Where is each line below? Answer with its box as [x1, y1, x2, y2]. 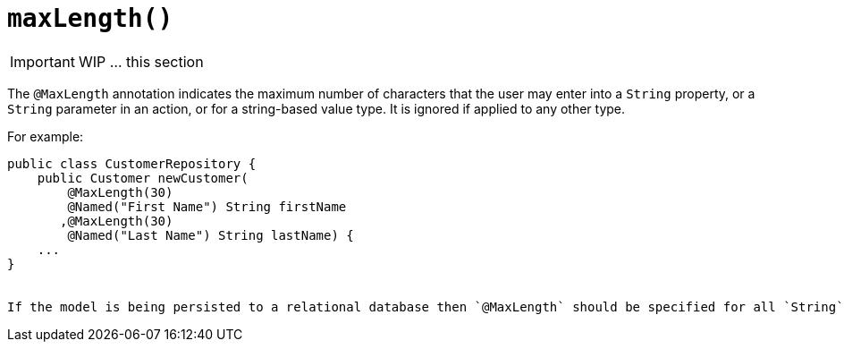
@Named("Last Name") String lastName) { [67, 227, 354, 243]
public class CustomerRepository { [7, 156, 257, 171]
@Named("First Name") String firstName [67, 199, 347, 214]
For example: [7, 128, 84, 144]
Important [10, 52, 75, 71]
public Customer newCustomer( [37, 170, 249, 185]
